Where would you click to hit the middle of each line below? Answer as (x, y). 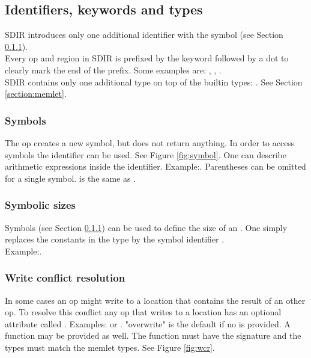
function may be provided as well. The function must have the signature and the (153, 335)
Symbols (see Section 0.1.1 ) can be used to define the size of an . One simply (146, 227)
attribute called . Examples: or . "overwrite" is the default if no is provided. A (148, 323)
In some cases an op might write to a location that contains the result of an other (155, 300)
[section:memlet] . (36, 94)
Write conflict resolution (65, 278)
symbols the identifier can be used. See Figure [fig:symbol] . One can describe (146, 154)
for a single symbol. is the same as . (71, 178)
